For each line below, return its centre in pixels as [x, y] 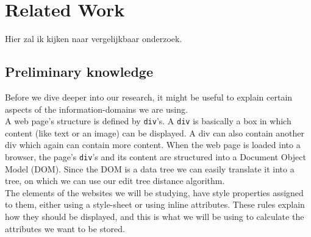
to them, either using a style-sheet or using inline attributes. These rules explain [155, 204]
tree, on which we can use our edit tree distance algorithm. [115, 181]
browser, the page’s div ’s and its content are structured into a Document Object [155, 156]
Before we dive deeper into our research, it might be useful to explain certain [149, 97]
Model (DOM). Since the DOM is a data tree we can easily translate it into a [150, 168]
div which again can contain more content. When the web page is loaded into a [153, 145]
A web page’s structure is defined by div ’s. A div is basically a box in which [148, 121]
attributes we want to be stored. [65, 228]
